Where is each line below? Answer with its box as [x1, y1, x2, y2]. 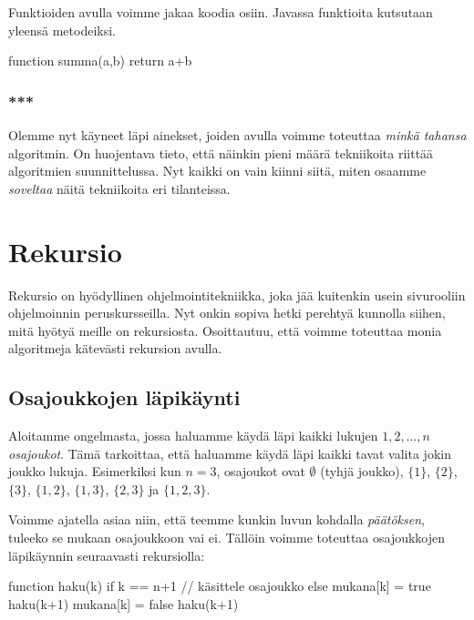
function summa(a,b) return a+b [8, 51, 192, 70]
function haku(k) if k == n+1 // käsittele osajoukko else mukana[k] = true [8, 576, 431, 595]
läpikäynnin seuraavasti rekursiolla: [8, 545, 205, 564]
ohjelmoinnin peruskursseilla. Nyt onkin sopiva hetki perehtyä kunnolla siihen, [8, 303, 446, 322]
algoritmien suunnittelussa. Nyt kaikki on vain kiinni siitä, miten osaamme [8, 161, 427, 180]
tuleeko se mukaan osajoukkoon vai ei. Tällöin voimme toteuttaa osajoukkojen [8, 528, 446, 547]
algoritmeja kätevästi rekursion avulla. [8, 339, 222, 358]
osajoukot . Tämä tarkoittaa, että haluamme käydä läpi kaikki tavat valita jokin [8, 443, 451, 462]
